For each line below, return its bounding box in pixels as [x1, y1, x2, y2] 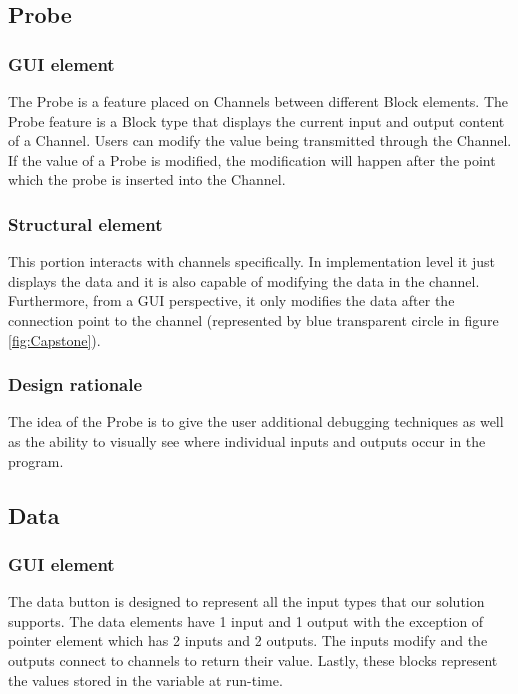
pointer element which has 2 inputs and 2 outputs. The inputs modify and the [8, 630, 488, 651]
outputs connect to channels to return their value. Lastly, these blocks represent [8, 649, 498, 670]
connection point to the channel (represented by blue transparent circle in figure [8, 309, 499, 330]
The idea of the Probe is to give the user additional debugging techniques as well [8, 411, 504, 432]
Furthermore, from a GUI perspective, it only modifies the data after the [8, 290, 455, 311]
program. [8, 450, 64, 471]
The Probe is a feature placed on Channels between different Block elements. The [8, 91, 509, 111]
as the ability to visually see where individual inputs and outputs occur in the [8, 430, 486, 451]
